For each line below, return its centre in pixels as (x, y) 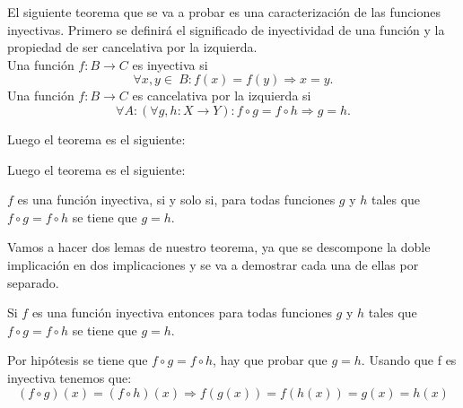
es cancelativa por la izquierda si (222, 95)
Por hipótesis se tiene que (78, 360)
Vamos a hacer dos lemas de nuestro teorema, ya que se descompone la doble (219, 247)
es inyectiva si (170, 64)
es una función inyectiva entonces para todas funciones (182, 313)
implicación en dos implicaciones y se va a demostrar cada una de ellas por (213, 264)
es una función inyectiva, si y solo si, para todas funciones (176, 200)
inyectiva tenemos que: (70, 377)
